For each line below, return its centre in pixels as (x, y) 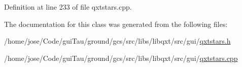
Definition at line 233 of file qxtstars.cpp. (68, 7)
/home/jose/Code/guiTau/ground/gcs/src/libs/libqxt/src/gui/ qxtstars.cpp (121, 58)
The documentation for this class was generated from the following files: (116, 24)
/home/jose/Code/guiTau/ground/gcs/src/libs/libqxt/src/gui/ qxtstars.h (117, 41)
